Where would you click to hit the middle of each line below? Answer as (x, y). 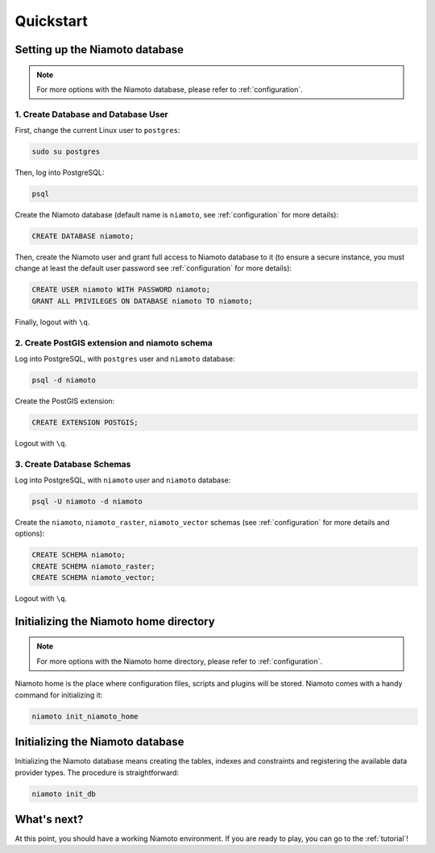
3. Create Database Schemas (73, 464)
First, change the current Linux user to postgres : (97, 130)
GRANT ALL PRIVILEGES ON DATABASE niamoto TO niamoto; (142, 301)
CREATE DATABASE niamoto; (83, 236)
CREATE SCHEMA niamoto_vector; (94, 578)
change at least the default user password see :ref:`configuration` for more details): (153, 268)
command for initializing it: (59, 695)
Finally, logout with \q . (52, 321)
